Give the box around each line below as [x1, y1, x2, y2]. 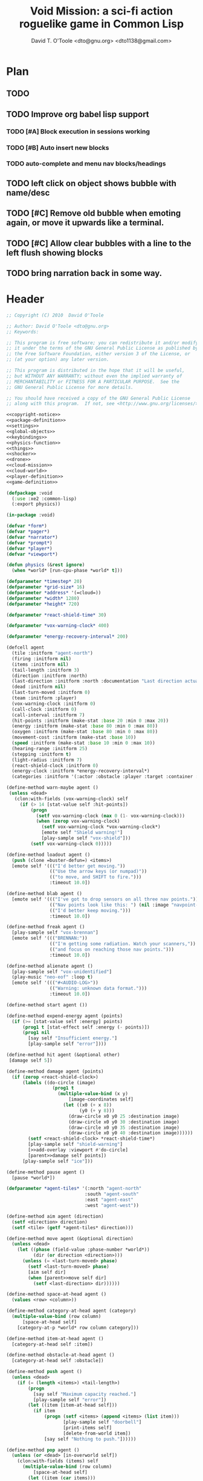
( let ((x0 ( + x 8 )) [63, 1102, 112, 1108]
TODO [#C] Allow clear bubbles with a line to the [6, 238, 192, 248]
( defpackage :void [6, 490, 53, 496]
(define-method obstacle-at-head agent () [6, 1352, 115, 1358]
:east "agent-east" [84, 1197, 134, 1203]
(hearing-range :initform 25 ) [11, 745, 88, 751]
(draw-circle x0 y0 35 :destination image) [68, 1125, 180, 1131]
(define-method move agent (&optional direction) [6, 1235, 134, 1242]
